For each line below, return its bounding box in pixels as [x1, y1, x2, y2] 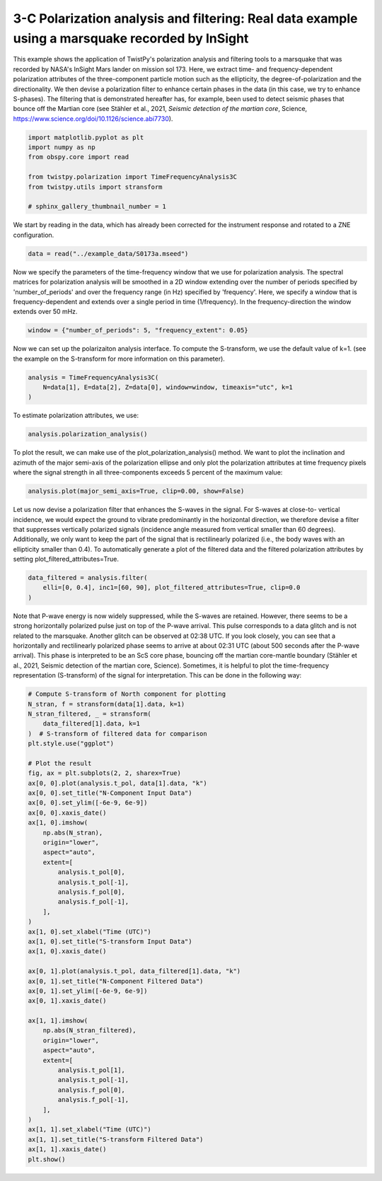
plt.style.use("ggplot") [28, 740, 115, 747]
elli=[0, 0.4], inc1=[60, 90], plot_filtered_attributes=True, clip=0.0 [42, 583, 301, 592]
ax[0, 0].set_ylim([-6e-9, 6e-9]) [28, 799, 148, 807]
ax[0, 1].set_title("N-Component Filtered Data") [28, 977, 204, 985]
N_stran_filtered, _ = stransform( [28, 709, 151, 718]
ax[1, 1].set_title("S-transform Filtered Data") [28, 1135, 204, 1144]
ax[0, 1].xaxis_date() [28, 997, 107, 1005]
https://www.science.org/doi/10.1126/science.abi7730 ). [13, 114, 173, 123]
